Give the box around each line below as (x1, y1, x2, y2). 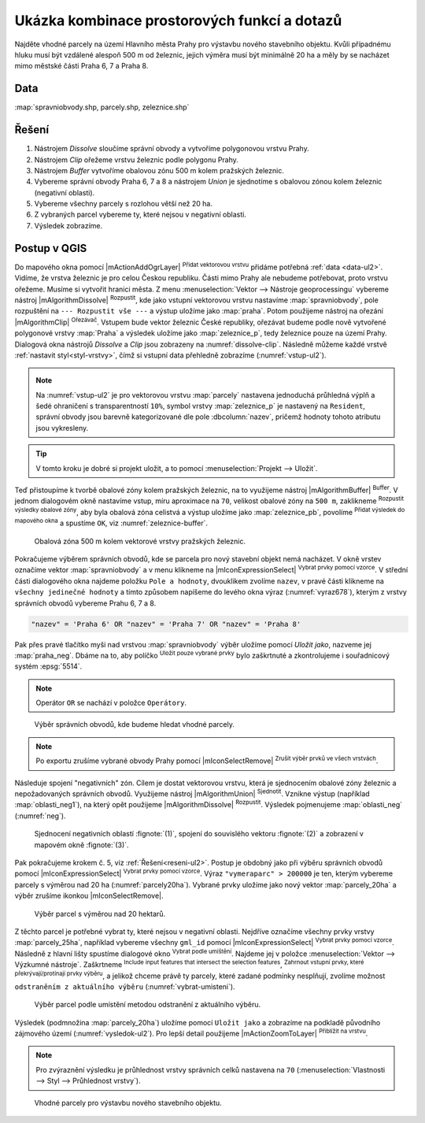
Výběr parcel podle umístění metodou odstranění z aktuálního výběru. (34, 1000, 261, 1010)
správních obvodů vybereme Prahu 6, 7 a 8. (14, 599, 157, 608)
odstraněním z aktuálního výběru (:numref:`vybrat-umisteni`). (14, 981, 235, 991)
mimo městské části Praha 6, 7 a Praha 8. (14, 61, 149, 71)
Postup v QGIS (14, 241, 87, 255)
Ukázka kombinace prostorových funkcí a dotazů (14, 12, 342, 29)
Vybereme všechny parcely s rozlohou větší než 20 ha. (34, 199, 213, 209)
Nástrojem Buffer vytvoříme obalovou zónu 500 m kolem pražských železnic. (34, 165, 285, 175)
